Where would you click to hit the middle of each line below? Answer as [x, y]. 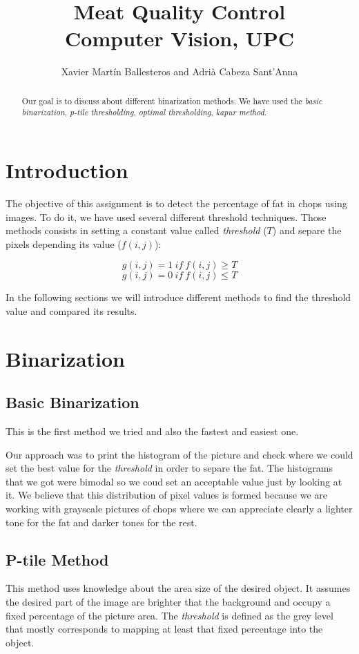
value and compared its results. [71, 310]
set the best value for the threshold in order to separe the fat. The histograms [169, 468]
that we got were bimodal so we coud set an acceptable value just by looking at [174, 481]
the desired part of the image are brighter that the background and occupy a [168, 602]
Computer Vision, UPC [179, 38]
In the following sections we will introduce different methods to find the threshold [178, 297]
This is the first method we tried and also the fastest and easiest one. [152, 431]
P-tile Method [57, 559]
